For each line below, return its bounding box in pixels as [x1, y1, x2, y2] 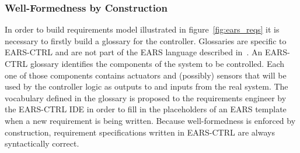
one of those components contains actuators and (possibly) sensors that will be [5, 69, 287, 81]
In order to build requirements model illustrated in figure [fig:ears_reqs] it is [5, 23, 280, 35]
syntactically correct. [5, 137, 79, 150]
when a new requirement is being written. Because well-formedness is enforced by [5, 114, 296, 126]
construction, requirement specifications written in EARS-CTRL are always [5, 126, 275, 138]
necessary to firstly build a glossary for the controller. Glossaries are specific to [5, 34, 287, 47]
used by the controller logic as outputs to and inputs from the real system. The [5, 80, 288, 92]
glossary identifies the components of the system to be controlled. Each [30, 58, 285, 69]
